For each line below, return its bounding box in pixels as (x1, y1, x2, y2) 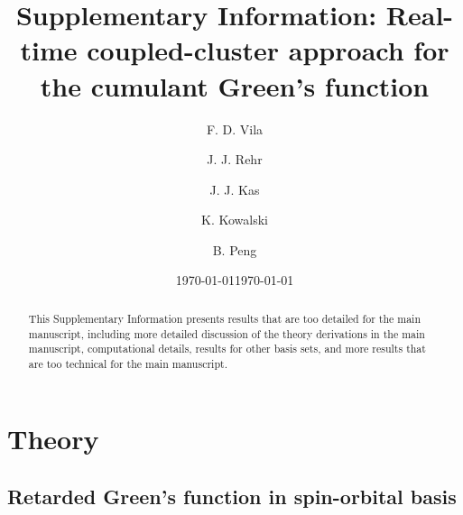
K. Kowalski (201, 210, 268, 229)
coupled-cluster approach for (87, 32, 449, 69)
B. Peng (212, 240, 257, 259)
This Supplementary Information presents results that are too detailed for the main (28, 310, 421, 326)
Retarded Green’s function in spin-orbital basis (7, 483, 457, 510)
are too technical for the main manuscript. (28, 355, 227, 371)
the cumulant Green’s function (40, 67, 430, 104)
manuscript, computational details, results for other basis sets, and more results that (28, 341, 426, 356)
